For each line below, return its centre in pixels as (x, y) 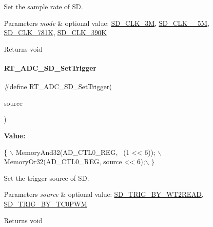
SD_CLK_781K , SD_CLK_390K (55, 32)
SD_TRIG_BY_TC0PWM (46, 203)
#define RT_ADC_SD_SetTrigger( (58, 86)
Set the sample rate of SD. (44, 6)
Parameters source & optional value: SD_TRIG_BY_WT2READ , (104, 194)
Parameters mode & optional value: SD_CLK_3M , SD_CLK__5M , (107, 23)
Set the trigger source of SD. (47, 178)
